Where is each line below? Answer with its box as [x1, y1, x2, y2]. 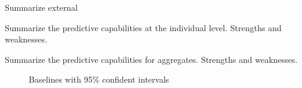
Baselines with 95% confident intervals [29, 73, 169, 86]
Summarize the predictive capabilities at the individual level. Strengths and [5, 21, 282, 34]
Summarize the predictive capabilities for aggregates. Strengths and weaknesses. [5, 53, 298, 65]
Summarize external [5, 1, 78, 13]
